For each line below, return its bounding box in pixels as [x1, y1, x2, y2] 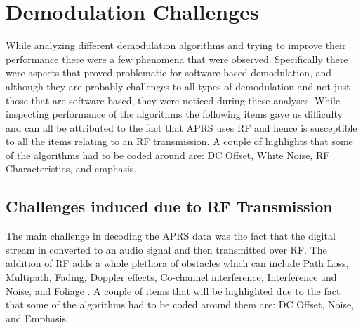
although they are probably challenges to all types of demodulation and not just [6, 78, 350, 93]
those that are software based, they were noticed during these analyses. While [6, 92, 341, 107]
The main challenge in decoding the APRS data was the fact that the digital [6, 228, 336, 243]
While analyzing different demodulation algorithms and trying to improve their [6, 38, 346, 53]
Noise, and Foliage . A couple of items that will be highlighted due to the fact [6, 283, 341, 298]
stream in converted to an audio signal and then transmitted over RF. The [6, 242, 327, 256]
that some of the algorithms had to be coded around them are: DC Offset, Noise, [6, 297, 355, 312]
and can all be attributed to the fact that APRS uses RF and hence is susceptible [6, 120, 357, 135]
